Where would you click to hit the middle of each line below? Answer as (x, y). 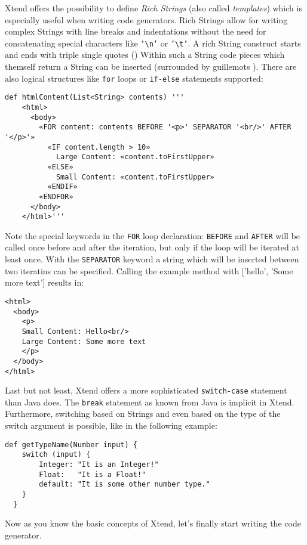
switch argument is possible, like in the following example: (111, 425)
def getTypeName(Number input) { (71, 445)
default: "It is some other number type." (125, 484)
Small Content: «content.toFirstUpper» (135, 177)
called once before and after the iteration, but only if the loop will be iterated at (152, 247)
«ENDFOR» (56, 196)
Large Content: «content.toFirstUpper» (135, 157)
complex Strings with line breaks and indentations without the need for (136, 31)
